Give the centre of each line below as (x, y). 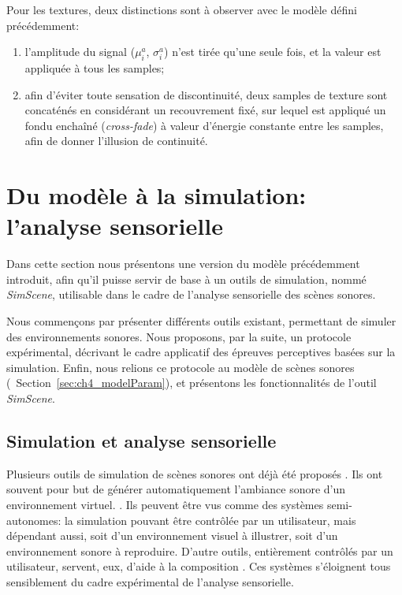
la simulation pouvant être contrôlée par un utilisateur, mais (210, 520)
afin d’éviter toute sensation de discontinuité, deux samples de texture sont (206, 94)
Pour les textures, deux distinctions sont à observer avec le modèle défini (182, 9)
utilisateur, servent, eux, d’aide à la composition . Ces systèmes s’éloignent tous (199, 566)
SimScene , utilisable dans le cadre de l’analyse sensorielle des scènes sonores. (191, 294)
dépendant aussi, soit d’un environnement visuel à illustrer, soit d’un (172, 535)
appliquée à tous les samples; (95, 67)
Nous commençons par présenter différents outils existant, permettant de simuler (201, 321)
